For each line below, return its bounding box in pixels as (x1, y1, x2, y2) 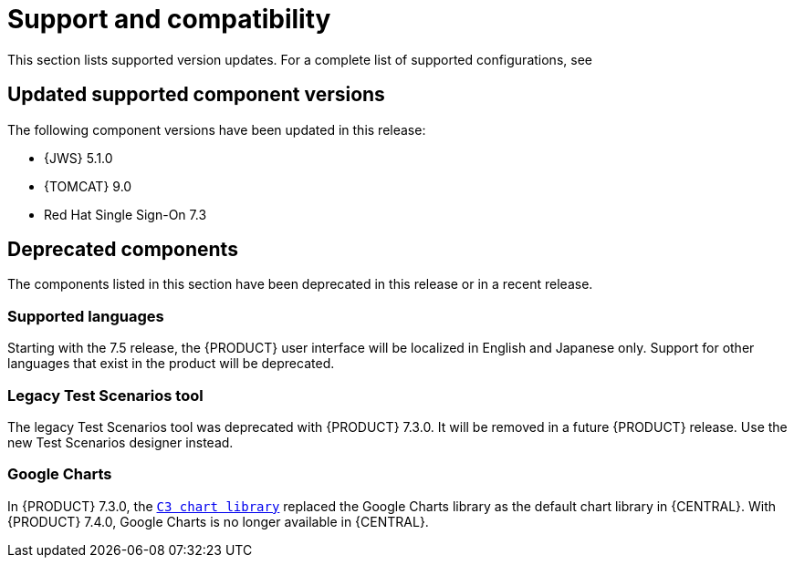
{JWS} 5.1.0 (44, 149, 113, 166)
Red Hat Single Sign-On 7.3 (44, 206, 207, 222)
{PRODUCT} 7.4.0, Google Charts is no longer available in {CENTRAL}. (7, 513, 429, 529)
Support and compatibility (7, 4, 331, 35)
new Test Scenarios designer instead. (7, 434, 234, 450)
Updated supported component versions (7, 83, 385, 107)
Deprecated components (7, 238, 238, 262)
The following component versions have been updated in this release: (7, 121, 426, 138)
